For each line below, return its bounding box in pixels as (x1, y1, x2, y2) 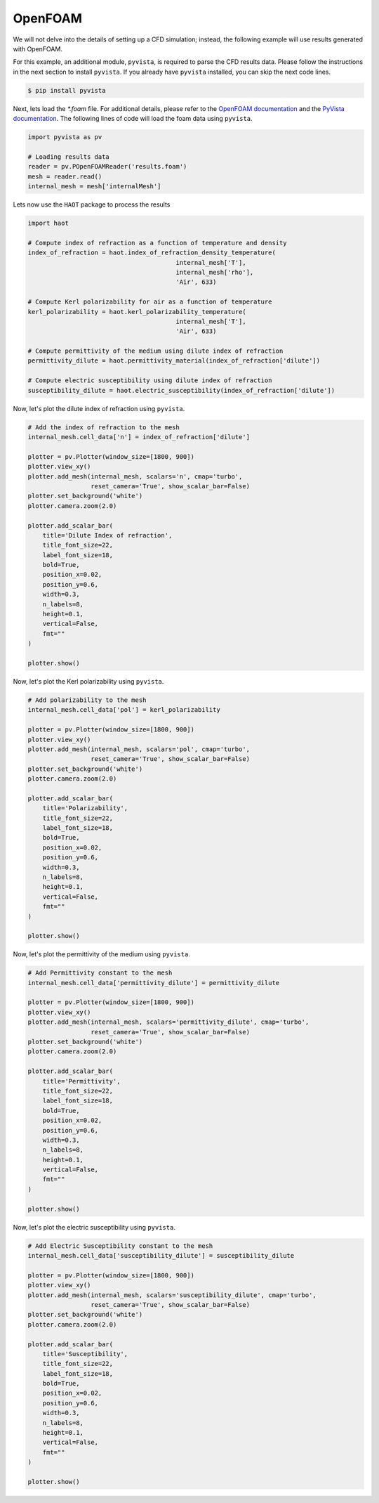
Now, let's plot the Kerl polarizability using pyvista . (13, 677, 164, 685)
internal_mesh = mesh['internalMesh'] (27, 183, 161, 190)
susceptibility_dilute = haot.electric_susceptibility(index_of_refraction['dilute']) (27, 386, 335, 394)
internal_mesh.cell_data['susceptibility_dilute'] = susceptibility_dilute (27, 1251, 295, 1260)
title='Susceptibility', (42, 1350, 128, 1358)
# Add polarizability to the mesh (27, 696, 147, 704)
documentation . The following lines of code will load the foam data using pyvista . (13, 115, 253, 123)
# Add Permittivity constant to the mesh (27, 969, 173, 977)
